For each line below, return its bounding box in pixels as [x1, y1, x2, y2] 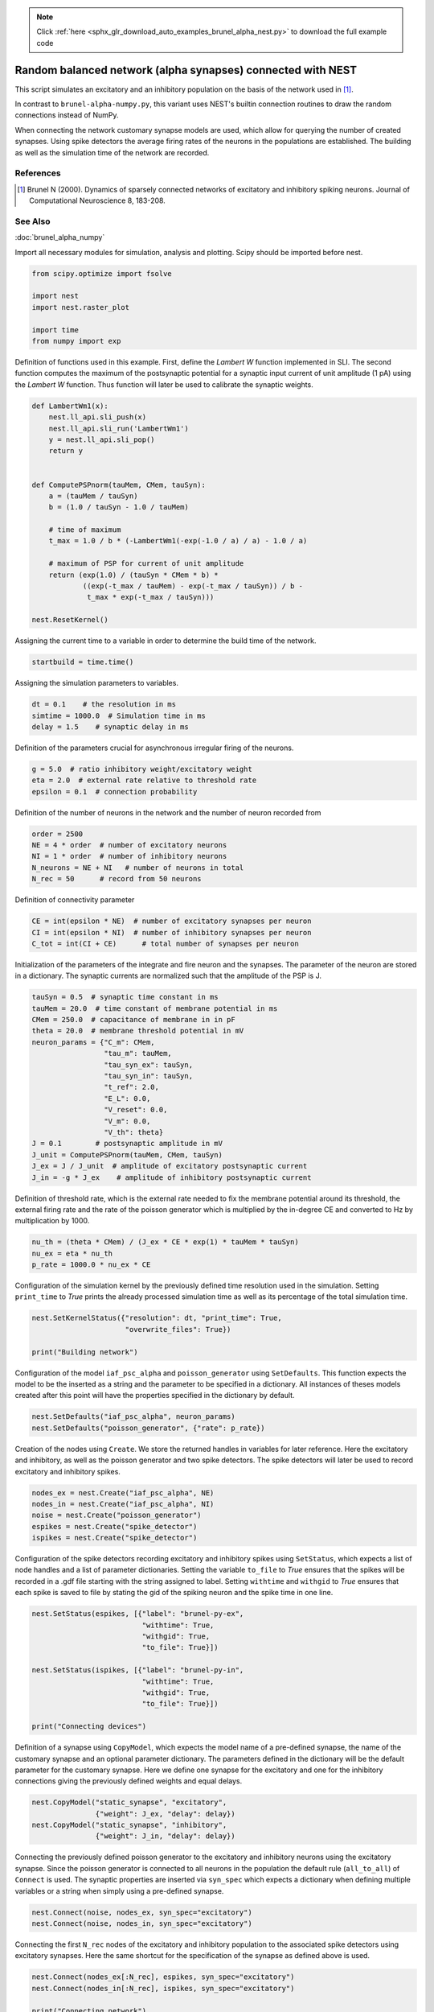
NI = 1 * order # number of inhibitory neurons [31, 851, 227, 861]
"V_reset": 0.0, [103, 1105, 168, 1115]
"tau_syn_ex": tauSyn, [103, 1060, 193, 1070]
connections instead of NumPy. [14, 110, 120, 120]
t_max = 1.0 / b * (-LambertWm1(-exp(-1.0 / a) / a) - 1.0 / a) [48, 536, 308, 546]
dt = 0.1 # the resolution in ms [31, 700, 177, 709]
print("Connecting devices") [31, 1722, 147, 1731]
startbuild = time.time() [31, 658, 134, 667]
